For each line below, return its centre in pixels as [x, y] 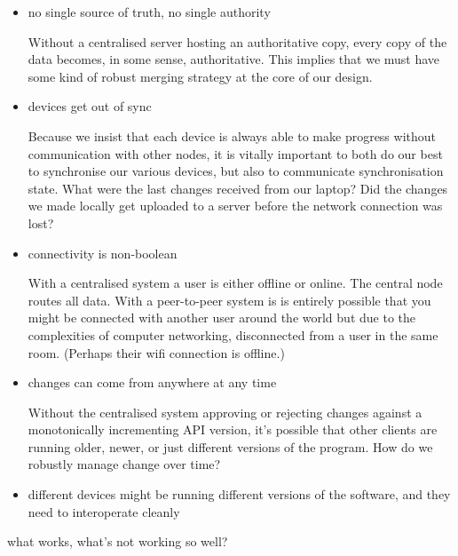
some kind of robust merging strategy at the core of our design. [200, 76]
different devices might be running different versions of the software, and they [239, 494]
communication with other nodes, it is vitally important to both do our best [235, 153]
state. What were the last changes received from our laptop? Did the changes [238, 188]
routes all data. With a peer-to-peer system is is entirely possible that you [229, 300]
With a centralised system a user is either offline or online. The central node [235, 283]
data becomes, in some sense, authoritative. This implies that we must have [234, 59]
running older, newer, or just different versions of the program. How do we [230, 446]
